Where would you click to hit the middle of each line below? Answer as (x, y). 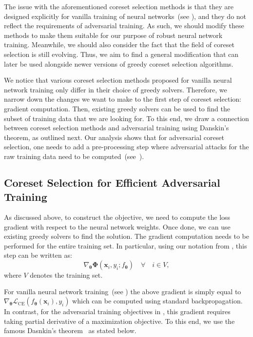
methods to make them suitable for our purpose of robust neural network (113, 35)
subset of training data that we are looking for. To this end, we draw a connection (126, 118)
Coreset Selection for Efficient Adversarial (112, 182)
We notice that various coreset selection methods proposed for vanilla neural (118, 80)
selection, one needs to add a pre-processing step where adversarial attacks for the (126, 147)
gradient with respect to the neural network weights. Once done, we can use (117, 226)
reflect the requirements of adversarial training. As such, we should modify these (124, 26)
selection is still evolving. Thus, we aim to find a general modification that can (121, 54)
